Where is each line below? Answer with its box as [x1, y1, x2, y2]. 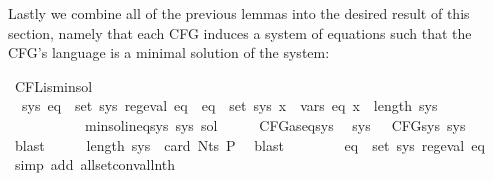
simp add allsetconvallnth [14, 154, 176, 175]
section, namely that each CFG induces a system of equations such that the [8, 22, 472, 43]
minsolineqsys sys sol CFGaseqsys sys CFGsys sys [84, 114, 466, 135]
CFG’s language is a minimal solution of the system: [8, 42, 330, 63]
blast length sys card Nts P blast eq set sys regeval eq [14, 134, 485, 155]
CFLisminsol [14, 75, 93, 96]
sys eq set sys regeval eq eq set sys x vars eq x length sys [21, 95, 438, 116]
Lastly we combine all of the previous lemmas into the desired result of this [8, 3, 470, 23]
